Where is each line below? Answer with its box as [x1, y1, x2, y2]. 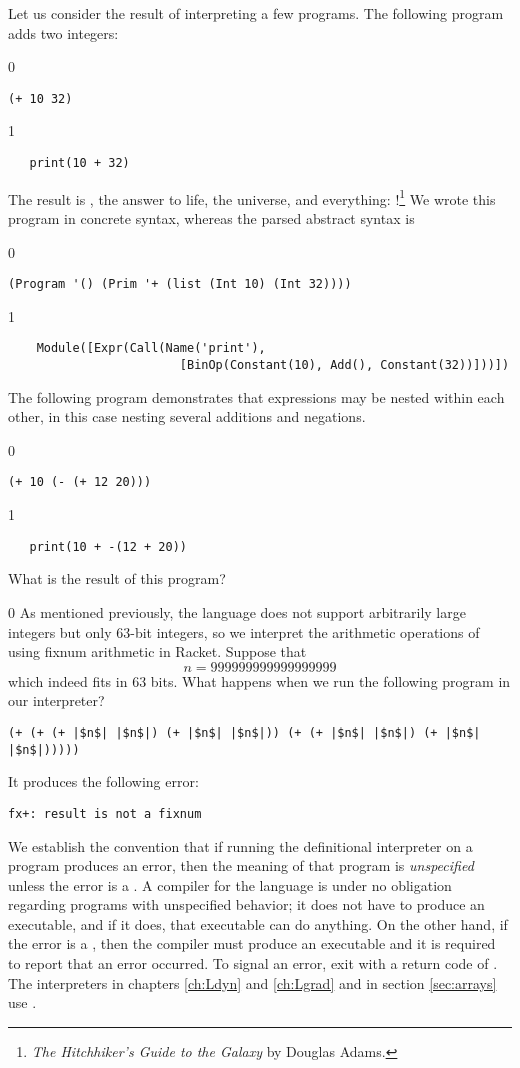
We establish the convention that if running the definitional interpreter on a [8, 835, 473, 856]
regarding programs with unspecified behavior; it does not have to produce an [8, 894, 485, 915]
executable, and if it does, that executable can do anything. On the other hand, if [8, 913, 508, 934]
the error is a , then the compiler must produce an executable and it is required [8, 933, 496, 954]
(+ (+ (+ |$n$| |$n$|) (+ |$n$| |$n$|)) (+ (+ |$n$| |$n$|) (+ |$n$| [8, 725, 481, 740]
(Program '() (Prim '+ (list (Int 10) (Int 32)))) [8, 277, 352, 292]
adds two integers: [8, 22, 119, 43]
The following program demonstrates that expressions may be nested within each [8, 386, 505, 407]
